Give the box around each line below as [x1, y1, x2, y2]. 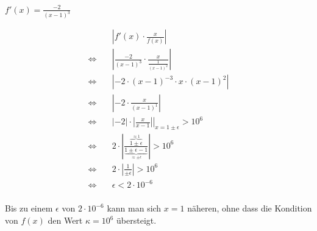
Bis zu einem [5, 202, 53, 215]
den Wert [48, 214, 83, 227]
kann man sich [107, 202, 162, 215]
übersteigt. [116, 214, 157, 227]
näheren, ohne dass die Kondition [187, 202, 312, 215]
